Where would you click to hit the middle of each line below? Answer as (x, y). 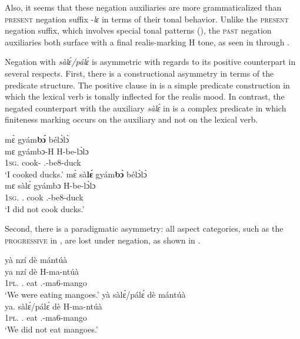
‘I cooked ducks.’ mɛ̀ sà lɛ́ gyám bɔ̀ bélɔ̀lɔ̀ (76, 174)
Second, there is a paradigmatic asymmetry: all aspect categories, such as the (144, 228)
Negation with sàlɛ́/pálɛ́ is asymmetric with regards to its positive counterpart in (150, 62)
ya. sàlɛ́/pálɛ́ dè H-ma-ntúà (54, 306)
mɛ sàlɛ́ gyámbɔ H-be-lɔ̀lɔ (50, 185)
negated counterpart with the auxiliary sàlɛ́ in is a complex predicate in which (146, 108)
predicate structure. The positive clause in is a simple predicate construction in (147, 85)
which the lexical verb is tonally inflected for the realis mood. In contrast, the (145, 96)
